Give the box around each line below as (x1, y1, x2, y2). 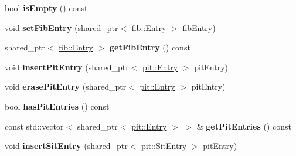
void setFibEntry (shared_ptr (5, 21, 118, 33)
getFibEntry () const (109, 41, 190, 53)
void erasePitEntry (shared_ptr (5, 80, 127, 93)
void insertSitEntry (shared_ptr (5, 140, 128, 152)
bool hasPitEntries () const (5, 100, 110, 112)
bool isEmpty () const (5, 2, 88, 13)
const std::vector (5, 120, 64, 132)
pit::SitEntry (141, 140, 187, 152)
